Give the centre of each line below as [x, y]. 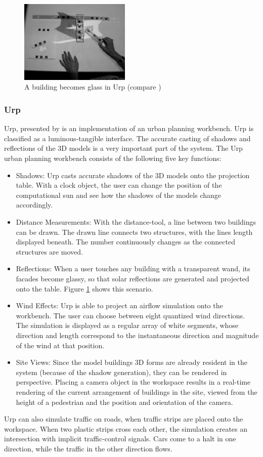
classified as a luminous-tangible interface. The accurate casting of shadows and [127, 138]
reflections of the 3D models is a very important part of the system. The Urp [123, 148]
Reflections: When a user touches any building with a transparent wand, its [133, 268]
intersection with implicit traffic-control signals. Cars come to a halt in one [120, 439]
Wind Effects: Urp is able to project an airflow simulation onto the [119, 305]
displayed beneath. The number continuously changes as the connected [125, 242]
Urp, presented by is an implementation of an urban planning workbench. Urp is [129, 128]
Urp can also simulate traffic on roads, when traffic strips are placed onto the [124, 419]
